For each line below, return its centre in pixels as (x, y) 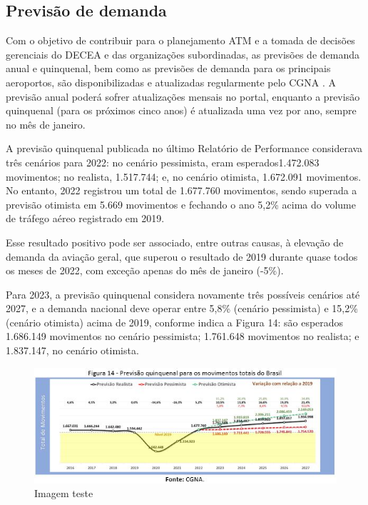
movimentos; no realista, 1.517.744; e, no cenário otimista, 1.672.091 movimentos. (184, 176)
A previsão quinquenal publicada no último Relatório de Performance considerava (184, 148)
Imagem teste (64, 493)
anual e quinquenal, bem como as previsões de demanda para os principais (168, 68)
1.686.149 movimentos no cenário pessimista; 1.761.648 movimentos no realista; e (183, 336)
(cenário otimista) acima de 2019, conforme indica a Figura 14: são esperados (175, 322)
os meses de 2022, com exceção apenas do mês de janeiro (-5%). (145, 270)
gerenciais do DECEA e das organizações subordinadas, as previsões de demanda (183, 54)
